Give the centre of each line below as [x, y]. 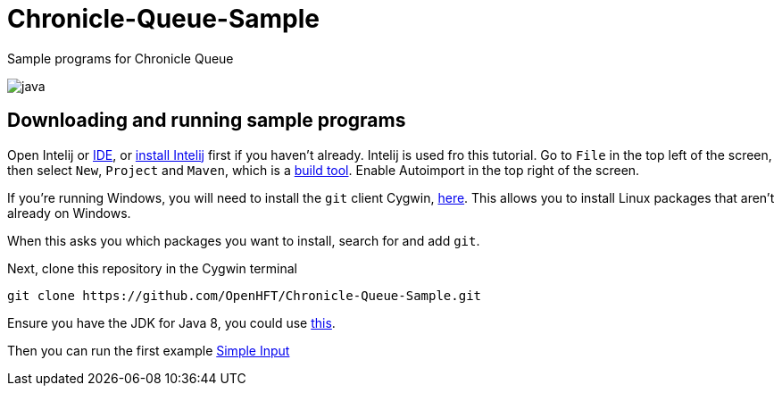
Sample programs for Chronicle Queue [121, 58]
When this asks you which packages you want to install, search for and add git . [244, 240]
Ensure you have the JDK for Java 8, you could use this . [171, 322]
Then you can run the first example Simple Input [149, 350]
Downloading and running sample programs [207, 121]
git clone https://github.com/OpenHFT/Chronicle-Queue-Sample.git [245, 295]
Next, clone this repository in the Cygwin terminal [152, 268]
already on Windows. [69, 213]
